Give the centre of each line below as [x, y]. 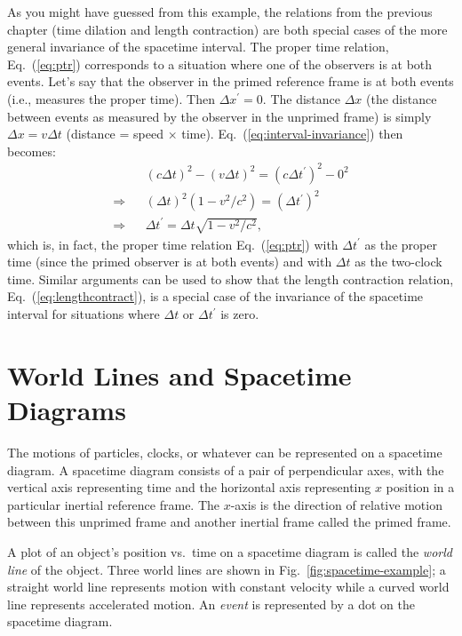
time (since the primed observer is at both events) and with [170, 262]
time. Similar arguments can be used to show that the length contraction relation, [231, 278]
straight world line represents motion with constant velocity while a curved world [228, 587]
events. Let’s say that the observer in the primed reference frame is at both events [231, 81]
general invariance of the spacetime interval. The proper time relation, [198, 47]
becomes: [32, 151]
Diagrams [67, 410]
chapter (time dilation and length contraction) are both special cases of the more [227, 29]
